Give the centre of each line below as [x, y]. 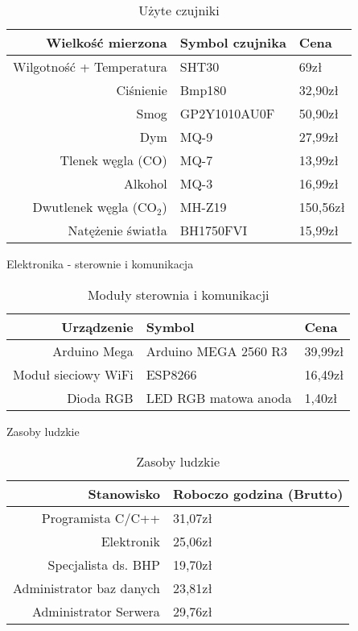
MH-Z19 [203, 207]
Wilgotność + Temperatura [90, 66]
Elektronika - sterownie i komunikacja [100, 264]
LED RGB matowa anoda [219, 397]
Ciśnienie [142, 90]
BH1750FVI [214, 230]
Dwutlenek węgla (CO [95, 207]
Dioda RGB [100, 397]
